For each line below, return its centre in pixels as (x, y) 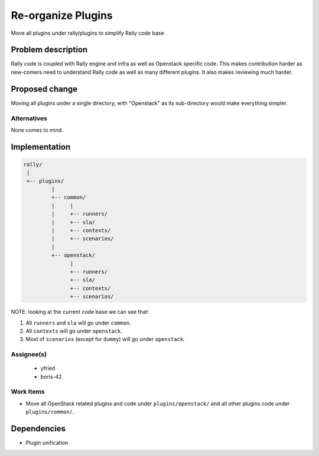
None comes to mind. (37, 130)
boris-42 (51, 376)
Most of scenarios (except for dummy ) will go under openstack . (105, 339)
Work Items (28, 392)
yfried (48, 368)
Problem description (49, 50)
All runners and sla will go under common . (78, 323)
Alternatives (29, 118)
